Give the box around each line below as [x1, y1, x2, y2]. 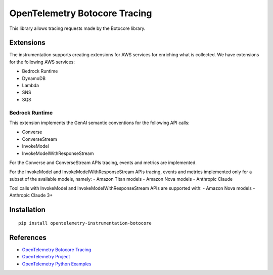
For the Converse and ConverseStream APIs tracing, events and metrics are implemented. [9, 160, 197, 166]
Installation [9, 206, 45, 214]
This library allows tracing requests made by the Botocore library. [9, 25, 146, 31]
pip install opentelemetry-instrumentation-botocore [18, 220, 152, 226]
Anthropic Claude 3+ [9, 192, 53, 199]
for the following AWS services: [9, 59, 75, 65]
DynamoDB [22, 75, 46, 81]
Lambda [22, 83, 39, 89]
